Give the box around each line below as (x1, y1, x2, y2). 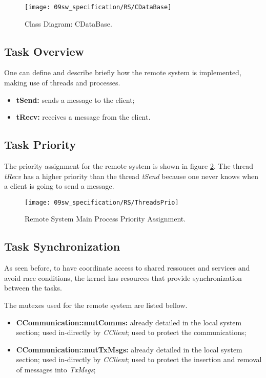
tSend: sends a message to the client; (16, 94, 135, 105)
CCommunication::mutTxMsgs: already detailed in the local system (16, 344, 242, 354)
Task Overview (4, 43, 85, 59)
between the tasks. (4, 282, 62, 293)
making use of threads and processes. (4, 77, 120, 88)
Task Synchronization (4, 238, 120, 254)
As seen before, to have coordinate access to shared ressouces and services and (4, 262, 250, 273)
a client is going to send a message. (4, 181, 114, 191)
